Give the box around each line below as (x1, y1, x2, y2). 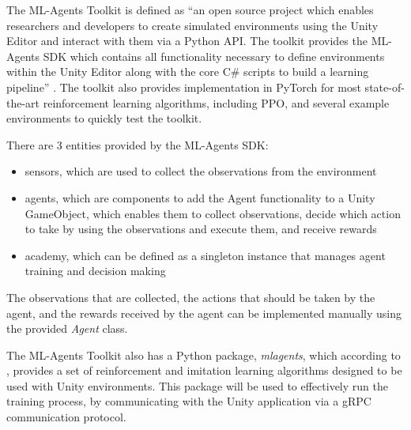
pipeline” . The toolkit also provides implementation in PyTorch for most (6, 78, 361, 95)
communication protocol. (6, 409, 126, 425)
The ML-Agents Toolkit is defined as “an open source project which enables (6, 2, 374, 17)
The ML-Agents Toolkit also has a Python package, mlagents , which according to (6, 346, 401, 363)
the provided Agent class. (6, 320, 128, 337)
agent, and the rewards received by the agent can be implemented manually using (6, 304, 402, 321)
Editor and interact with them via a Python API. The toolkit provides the (6, 32, 368, 49)
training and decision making (25, 262, 166, 279)
